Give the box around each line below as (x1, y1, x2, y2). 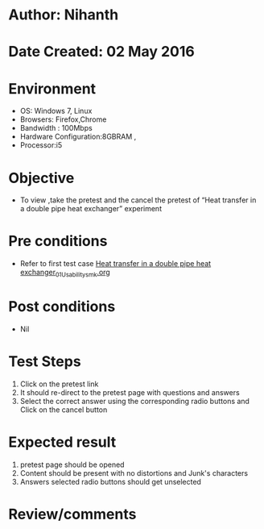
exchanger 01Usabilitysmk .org (19, 268, 110, 279)
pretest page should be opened (19, 460, 125, 469)
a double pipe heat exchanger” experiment (19, 204, 163, 214)
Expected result (8, 433, 117, 452)
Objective (8, 169, 75, 187)
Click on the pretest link (19, 379, 99, 389)
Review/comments (8, 505, 137, 523)
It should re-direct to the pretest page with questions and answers (19, 387, 240, 397)
